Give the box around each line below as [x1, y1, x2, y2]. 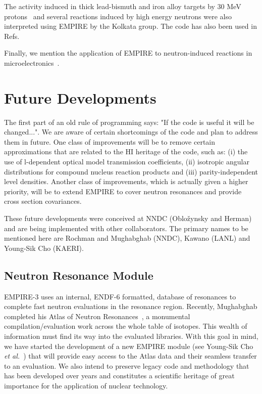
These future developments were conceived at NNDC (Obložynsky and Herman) [4, 213, 252, 224]
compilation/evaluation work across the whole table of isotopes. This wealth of [4, 321, 247, 331]
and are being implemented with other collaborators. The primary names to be [4, 223, 248, 233]
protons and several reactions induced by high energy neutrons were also [4, 11, 232, 21]
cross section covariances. [4, 196, 82, 206]
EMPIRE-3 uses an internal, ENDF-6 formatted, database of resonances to [4, 291, 236, 301]
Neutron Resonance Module [4, 267, 153, 283]
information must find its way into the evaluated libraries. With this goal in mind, [4, 330, 258, 341]
